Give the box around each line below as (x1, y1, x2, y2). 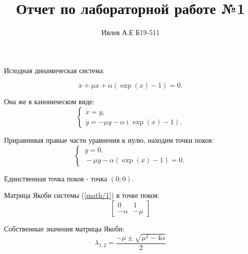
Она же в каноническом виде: (4, 96, 94, 107)
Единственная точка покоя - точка (4, 173, 107, 183)
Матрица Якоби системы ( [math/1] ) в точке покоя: (4, 190, 160, 200)
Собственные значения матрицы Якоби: (4, 223, 125, 233)
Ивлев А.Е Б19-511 (101, 27, 160, 38)
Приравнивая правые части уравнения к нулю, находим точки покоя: (4, 134, 214, 145)
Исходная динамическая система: (4, 65, 105, 75)
